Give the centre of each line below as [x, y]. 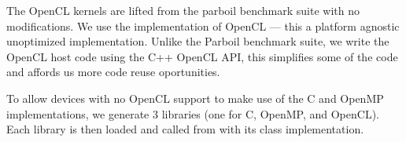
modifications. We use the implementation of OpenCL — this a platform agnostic [203, 25]
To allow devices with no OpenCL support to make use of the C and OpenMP [195, 98]
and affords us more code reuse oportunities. [113, 72]
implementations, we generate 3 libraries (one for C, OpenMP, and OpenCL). [193, 113]
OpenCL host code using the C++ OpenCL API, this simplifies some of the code [202, 56]
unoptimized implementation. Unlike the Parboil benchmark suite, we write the [198, 41]
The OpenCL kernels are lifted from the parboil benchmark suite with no [183, 10]
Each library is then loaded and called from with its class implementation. [185, 129]
